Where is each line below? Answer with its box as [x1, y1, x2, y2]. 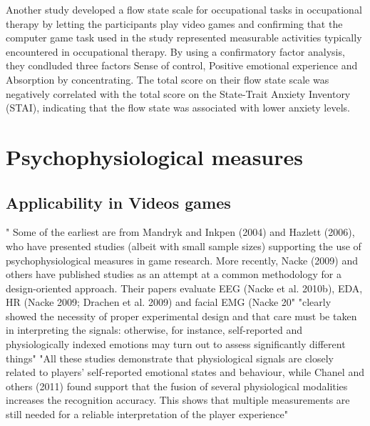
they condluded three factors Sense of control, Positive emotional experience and [6, 58, 358, 73]
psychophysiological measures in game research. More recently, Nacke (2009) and [6, 252, 359, 267]
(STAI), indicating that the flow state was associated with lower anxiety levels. [6, 100, 350, 115]
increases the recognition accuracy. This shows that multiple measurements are [6, 392, 350, 407]
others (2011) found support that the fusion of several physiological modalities [6, 378, 348, 393]
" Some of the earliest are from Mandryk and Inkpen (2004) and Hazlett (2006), [6, 224, 355, 239]
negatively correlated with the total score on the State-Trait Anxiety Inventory [6, 86, 351, 101]
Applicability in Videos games [6, 191, 231, 213]
